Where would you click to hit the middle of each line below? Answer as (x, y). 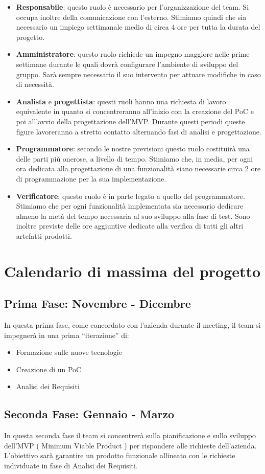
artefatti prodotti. (44, 235)
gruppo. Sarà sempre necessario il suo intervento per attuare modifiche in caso (138, 74)
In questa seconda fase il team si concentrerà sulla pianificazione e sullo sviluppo (130, 435)
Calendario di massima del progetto (132, 271)
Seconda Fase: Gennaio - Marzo (89, 414)
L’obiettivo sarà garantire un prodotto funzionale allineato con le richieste (120, 455)
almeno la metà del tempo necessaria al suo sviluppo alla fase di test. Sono (133, 216)
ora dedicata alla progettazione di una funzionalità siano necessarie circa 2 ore (138, 168)
